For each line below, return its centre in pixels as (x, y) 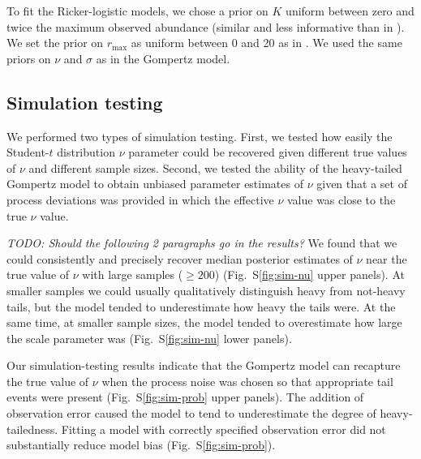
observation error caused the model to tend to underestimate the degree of (191, 413)
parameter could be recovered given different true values (268, 152)
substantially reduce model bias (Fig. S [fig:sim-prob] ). (141, 445)
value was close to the (341, 199)
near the (387, 258)
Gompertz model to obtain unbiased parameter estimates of (155, 184)
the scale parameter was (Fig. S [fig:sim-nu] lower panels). (149, 338)
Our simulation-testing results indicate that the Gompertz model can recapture (204, 365)
